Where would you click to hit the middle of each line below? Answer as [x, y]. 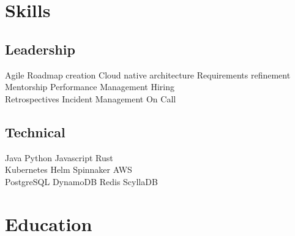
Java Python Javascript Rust [59, 157]
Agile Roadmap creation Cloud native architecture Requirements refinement [148, 74]
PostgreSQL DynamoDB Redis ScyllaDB [81, 181]
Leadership [40, 49]
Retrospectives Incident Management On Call [91, 98]
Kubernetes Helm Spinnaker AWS [69, 169]
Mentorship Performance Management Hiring [90, 87]
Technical [35, 131]
